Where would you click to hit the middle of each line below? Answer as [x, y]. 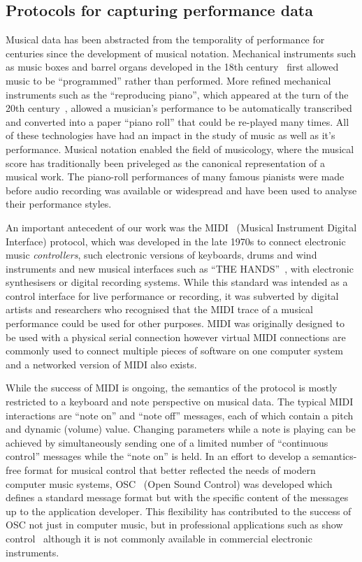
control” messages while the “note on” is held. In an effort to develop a [158, 456]
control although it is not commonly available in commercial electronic [159, 538]
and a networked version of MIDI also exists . [101, 364]
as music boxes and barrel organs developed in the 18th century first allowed [172, 67]
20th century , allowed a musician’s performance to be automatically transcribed [179, 108]
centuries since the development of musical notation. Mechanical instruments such [181, 53]
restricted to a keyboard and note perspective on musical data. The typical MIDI [180, 402]
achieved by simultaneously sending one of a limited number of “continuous [167, 442]
